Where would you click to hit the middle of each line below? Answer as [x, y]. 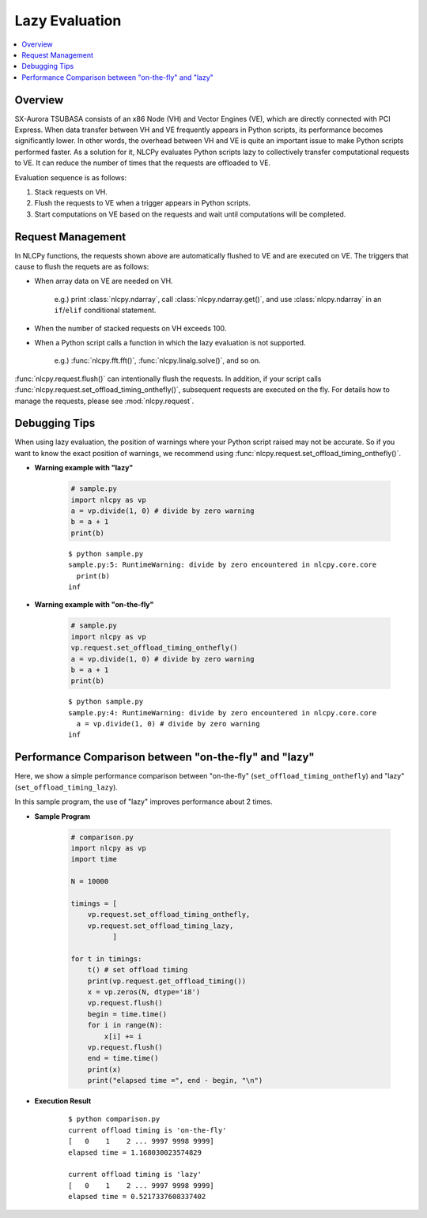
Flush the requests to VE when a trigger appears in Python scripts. [142, 203]
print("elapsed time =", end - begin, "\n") [175, 1080]
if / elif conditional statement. [105, 310]
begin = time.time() [127, 1014]
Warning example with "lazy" [84, 468]
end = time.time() [123, 1058]
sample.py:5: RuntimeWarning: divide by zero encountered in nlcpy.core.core [223, 565]
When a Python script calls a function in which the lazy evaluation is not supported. [170, 343]
